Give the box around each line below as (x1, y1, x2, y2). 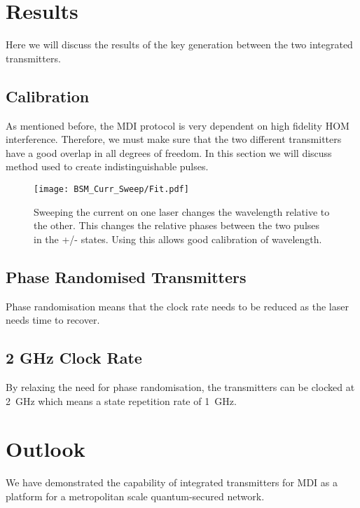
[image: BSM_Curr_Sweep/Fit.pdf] (34, 184, 189, 194)
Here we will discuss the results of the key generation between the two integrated (6, 37, 353, 52)
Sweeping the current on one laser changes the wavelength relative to (34, 204, 330, 219)
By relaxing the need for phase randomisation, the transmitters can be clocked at (6, 379, 355, 394)
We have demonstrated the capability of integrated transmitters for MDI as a (6, 475, 338, 490)
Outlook (6, 434, 85, 463)
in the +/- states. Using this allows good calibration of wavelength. (34, 231, 322, 246)
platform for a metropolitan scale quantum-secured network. (6, 488, 265, 503)
